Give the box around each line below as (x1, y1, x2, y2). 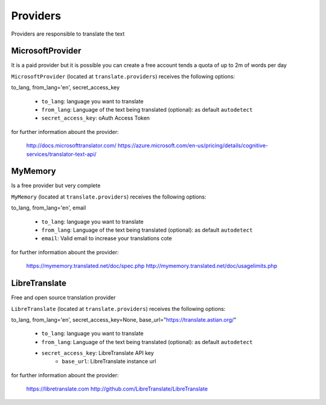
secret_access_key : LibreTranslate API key (41, 349, 154, 357)
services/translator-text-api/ (26, 150, 97, 158)
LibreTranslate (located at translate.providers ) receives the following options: (11, 305, 226, 312)
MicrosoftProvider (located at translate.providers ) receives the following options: (11, 72, 235, 80)
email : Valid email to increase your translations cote (41, 235, 172, 242)
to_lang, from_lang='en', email (11, 204, 86, 211)
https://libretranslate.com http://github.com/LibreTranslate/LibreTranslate (26, 385, 208, 392)
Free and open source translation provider (11, 294, 116, 301)
